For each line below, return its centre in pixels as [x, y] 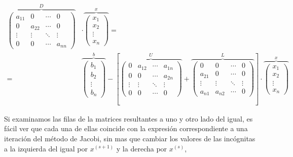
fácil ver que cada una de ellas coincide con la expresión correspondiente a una [126, 128]
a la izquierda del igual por [46, 148]
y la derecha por [142, 148]
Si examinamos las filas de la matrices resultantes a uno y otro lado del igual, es [129, 118]
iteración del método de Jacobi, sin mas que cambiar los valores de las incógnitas [130, 138]
